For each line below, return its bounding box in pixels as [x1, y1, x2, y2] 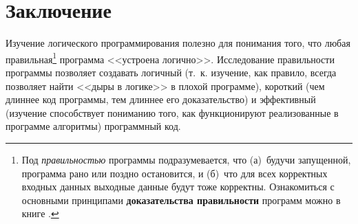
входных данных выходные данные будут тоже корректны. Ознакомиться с [21, 179, 335, 194]
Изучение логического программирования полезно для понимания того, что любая [6, 36, 350, 50]
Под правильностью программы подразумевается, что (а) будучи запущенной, [21, 152, 351, 166]
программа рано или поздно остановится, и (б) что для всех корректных [21, 166, 328, 180]
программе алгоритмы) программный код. [6, 119, 181, 133]
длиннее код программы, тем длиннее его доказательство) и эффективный [6, 92, 316, 107]
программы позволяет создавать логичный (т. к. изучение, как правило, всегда [6, 65, 337, 79]
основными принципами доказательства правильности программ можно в [21, 192, 341, 207]
